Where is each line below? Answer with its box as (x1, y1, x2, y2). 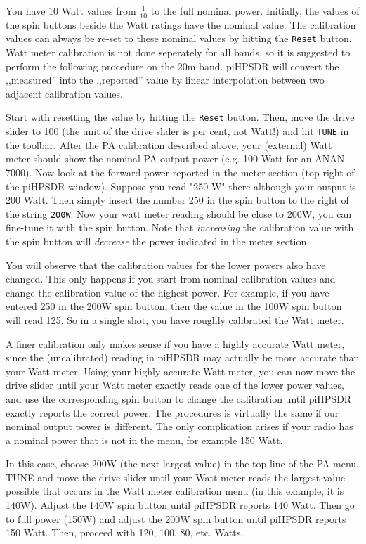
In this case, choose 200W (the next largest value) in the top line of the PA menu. (6, 456, 359, 471)
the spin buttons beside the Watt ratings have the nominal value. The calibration (6, 17, 356, 32)
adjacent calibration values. (6, 86, 123, 101)
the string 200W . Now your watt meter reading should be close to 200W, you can (6, 206, 352, 221)
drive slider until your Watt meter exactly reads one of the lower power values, (6, 377, 344, 392)
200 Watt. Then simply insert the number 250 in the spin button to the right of (6, 193, 349, 207)
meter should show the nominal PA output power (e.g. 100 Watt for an (6, 151, 312, 166)
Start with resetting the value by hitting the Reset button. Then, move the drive (6, 110, 355, 124)
